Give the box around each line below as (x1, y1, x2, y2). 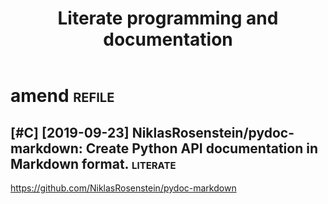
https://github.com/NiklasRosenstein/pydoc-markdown (10, 182, 237, 194)
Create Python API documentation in (85, 140, 318, 157)
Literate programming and (57, 7, 279, 30)
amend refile (10, 85, 115, 107)
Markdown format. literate (10, 155, 177, 172)
